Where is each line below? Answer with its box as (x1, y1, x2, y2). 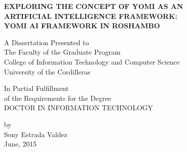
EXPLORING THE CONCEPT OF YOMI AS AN (4, 1, 184, 11)
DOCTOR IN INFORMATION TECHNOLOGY (4, 102, 153, 113)
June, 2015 (4, 139, 37, 149)
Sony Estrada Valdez (4, 129, 68, 139)
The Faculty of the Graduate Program (4, 47, 121, 57)
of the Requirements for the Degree (4, 92, 111, 103)
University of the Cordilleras (4, 66, 91, 76)
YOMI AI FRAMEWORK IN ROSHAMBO (4, 20, 160, 31)
